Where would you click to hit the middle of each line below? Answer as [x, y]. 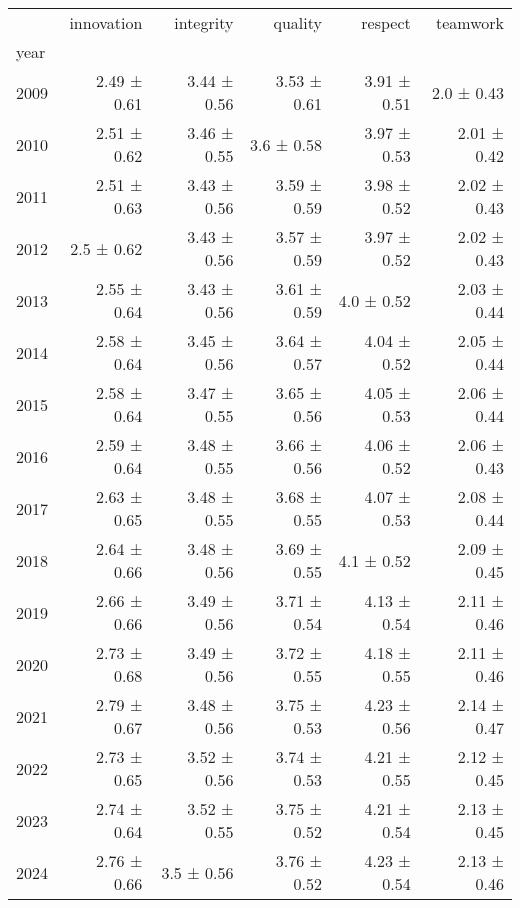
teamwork [469, 22]
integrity [204, 22]
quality [297, 22]
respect [386, 22]
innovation [106, 22]
